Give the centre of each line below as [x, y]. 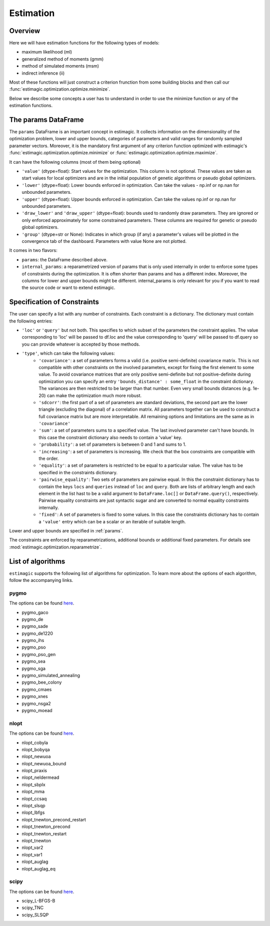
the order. [49, 459]
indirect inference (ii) [43, 73]
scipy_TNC [33, 908]
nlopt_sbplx [34, 784]
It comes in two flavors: [33, 250]
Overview [25, 31]
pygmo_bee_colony [42, 682]
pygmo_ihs [33, 641]
